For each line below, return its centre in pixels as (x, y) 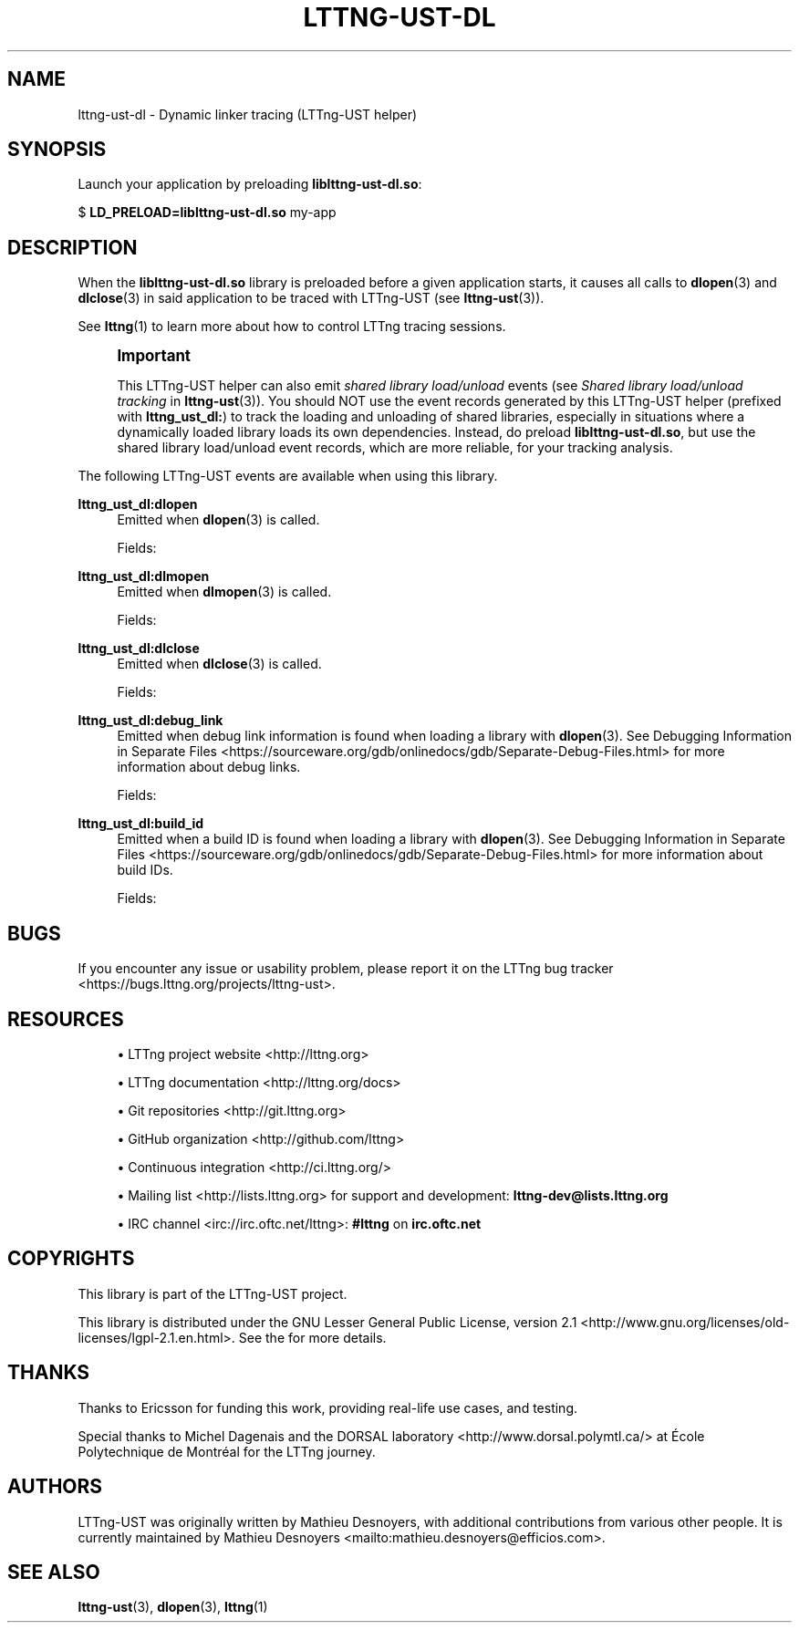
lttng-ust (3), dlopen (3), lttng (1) (173, 1607)
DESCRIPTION (73, 247)
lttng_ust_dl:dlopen (138, 504)
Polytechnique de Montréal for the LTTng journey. (227, 1451)
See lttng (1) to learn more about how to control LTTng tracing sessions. (292, 327)
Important (154, 356)
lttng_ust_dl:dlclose (139, 649)
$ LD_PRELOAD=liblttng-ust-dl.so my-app (207, 213)
